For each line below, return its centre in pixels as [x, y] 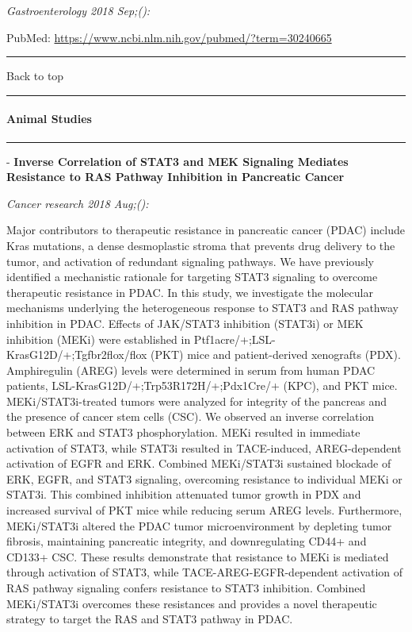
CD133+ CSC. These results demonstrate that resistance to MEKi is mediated [198, 556]
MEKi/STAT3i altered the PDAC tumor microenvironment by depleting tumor [199, 525]
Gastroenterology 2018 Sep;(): [78, 10]
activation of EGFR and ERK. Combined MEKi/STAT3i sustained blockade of [199, 463]
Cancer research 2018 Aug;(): [78, 203]
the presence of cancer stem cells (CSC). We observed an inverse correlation [191, 416]
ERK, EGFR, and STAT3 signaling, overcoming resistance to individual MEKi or [204, 478]
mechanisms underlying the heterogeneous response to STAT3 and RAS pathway [202, 308]
